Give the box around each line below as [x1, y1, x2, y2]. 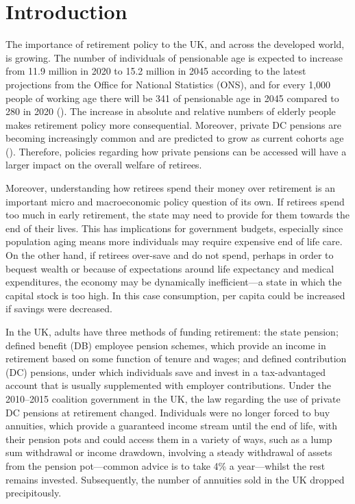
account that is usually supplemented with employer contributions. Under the [5, 378, 331, 392]
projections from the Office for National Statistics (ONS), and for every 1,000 [5, 77, 331, 91]
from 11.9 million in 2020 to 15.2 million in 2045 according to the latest [5, 64, 306, 78]
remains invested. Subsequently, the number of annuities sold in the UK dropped [5, 472, 345, 486]
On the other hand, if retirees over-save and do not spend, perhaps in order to [5, 248, 334, 262]
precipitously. [5, 486, 62, 500]
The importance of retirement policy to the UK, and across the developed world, [5, 37, 345, 51]
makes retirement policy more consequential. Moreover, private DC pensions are [5, 117, 341, 131]
